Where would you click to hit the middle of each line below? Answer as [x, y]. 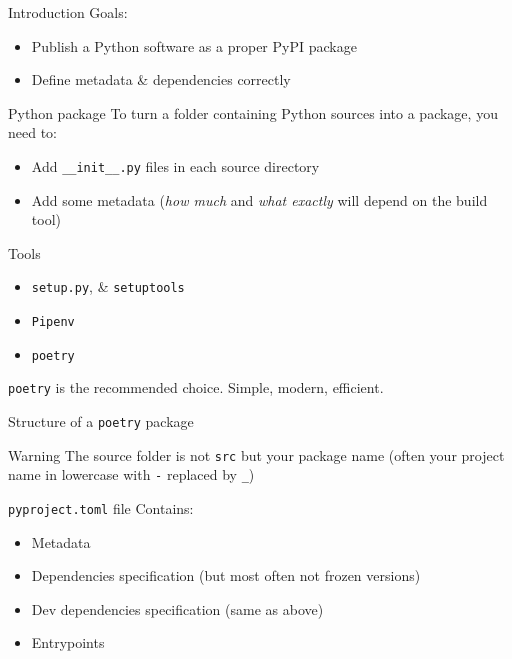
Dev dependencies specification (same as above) [177, 608]
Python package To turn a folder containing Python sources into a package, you [253, 112]
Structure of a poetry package [101, 421]
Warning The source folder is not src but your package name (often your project [256, 454]
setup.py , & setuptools [108, 286]
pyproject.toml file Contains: [101, 508]
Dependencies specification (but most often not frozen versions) [226, 575]
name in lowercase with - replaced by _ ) [131, 474]
